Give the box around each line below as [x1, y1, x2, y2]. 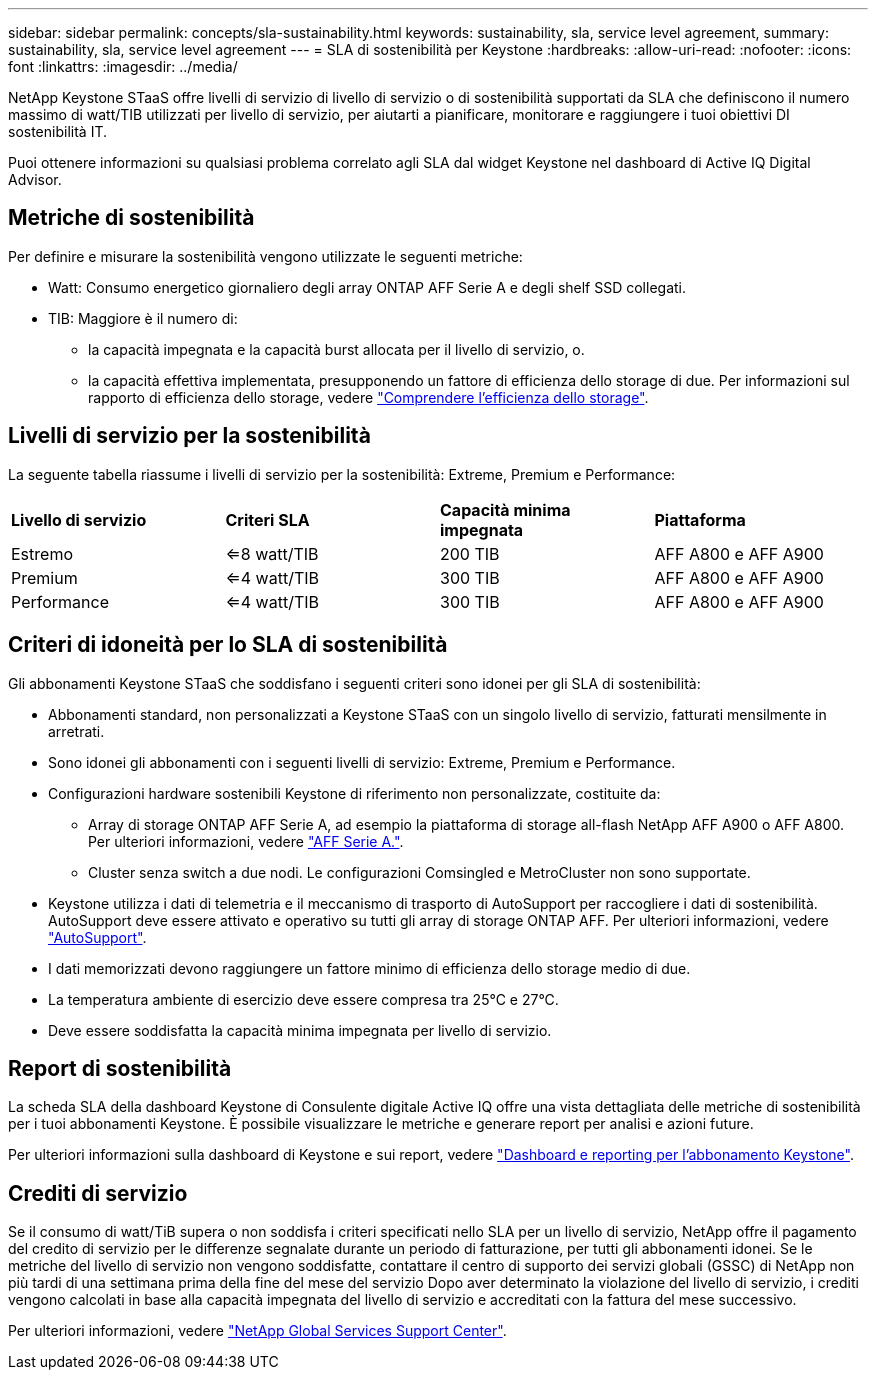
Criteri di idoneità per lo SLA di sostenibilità [8, 632, 448, 658]
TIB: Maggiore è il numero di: [48, 309, 238, 327]
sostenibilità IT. [8, 123, 107, 140]
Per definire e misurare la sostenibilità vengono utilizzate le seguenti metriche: [8, 247, 523, 265]
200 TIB [440, 543, 500, 564]
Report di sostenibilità [8, 1055, 232, 1081]
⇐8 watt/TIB [225, 543, 319, 564]
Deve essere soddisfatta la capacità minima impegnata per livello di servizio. [48, 1021, 552, 1039]
